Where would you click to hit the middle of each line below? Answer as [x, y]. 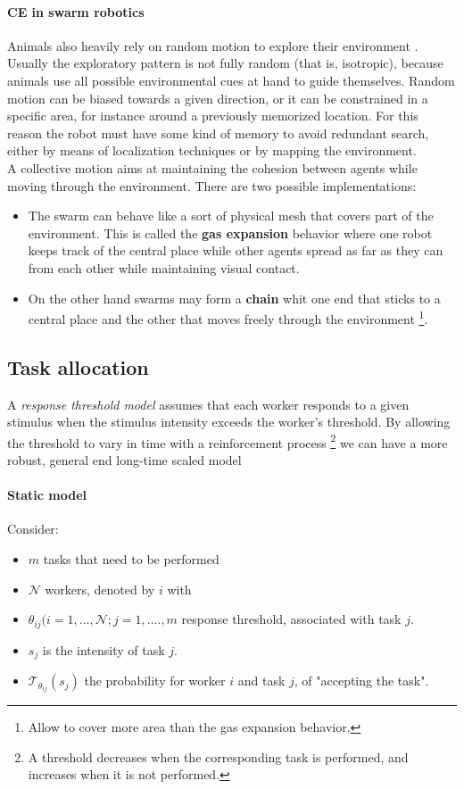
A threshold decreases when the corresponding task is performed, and [218, 756]
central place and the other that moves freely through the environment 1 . [228, 317]
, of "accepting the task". [361, 681]
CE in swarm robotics [76, 11]
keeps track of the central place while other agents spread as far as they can [236, 250]
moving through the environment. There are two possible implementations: [212, 185]
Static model [47, 495]
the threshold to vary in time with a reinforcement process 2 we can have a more [228, 441]
